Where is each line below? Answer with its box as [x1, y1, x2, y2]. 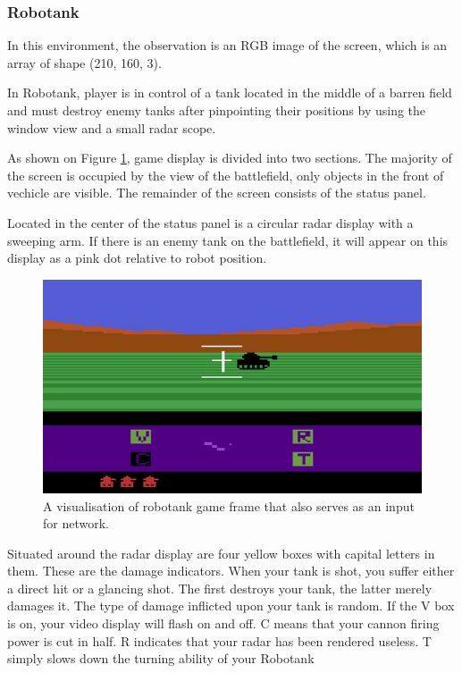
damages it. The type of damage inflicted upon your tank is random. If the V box [7, 596, 455, 615]
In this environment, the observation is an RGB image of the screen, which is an [7, 36, 448, 55]
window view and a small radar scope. [7, 118, 216, 137]
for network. [43, 514, 109, 533]
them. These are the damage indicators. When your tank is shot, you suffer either [7, 561, 455, 580]
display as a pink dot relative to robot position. [7, 248, 267, 267]
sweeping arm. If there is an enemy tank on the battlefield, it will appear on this [7, 231, 449, 249]
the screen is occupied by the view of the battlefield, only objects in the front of [7, 165, 444, 184]
